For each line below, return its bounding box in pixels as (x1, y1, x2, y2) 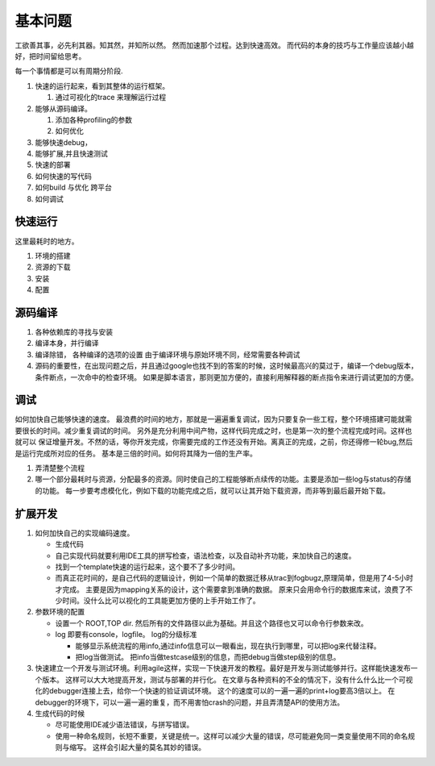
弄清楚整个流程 (35, 464, 85, 473)
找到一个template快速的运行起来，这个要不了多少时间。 (55, 561, 240, 572)
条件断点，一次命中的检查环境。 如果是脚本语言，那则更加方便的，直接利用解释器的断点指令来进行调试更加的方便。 (35, 372, 418, 382)
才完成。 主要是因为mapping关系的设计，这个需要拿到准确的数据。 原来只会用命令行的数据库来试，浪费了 (55, 585, 406, 594)
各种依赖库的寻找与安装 (35, 327, 113, 336)
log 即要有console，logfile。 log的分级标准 (55, 630, 197, 639)
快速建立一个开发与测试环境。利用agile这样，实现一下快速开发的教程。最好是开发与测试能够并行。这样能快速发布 (35, 664, 411, 673)
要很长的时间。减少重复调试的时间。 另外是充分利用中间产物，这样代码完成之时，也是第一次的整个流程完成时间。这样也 (14, 426, 412, 435)
